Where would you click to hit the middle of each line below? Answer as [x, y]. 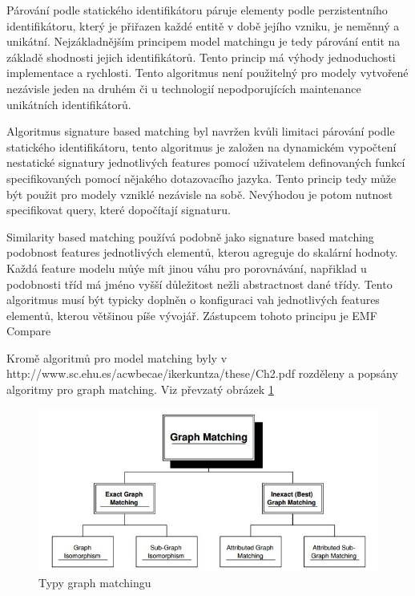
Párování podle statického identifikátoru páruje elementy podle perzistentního [197, 10]
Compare [29, 331]
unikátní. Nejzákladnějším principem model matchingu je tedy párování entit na [203, 41]
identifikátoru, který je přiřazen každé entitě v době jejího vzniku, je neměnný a [203, 25]
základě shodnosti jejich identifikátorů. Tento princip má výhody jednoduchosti [201, 57]
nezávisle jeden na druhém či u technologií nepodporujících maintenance [184, 88]
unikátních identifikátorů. [69, 104]
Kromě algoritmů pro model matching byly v [117, 357]
